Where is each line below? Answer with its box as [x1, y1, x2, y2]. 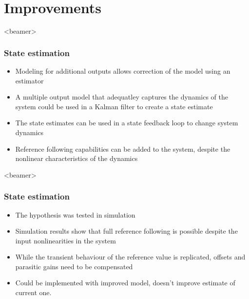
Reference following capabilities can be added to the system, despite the [15, 143, 230, 154]
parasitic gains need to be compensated [15, 261, 133, 271]
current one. [15, 287, 52, 298]
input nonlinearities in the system [15, 235, 116, 245]
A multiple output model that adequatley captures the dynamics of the [15, 92, 228, 102]
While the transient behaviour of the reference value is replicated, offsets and [15, 252, 246, 262]
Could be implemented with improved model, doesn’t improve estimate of [15, 278, 235, 288]
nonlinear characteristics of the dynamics [15, 153, 138, 163]
